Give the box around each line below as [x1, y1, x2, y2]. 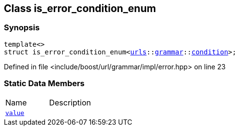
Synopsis [4, 23, 40, 33]
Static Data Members [4, 78, 85, 89]
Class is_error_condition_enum [4, 2, 156, 14]
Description [49, 97, 91, 107]
